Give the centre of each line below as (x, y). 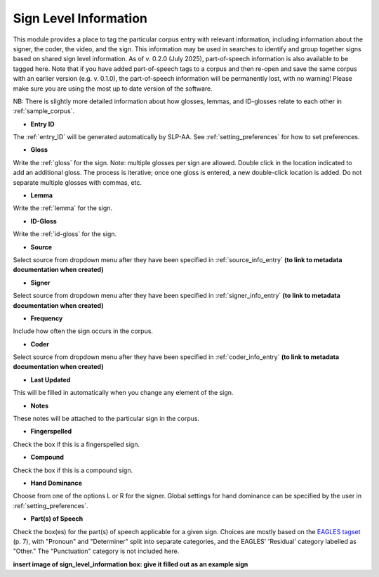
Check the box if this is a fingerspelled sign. (77, 444)
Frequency (47, 318)
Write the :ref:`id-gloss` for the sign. (65, 234)
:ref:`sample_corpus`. (44, 111)
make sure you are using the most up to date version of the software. (113, 89)
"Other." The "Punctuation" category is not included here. (96, 551)
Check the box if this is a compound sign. (73, 470)
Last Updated (51, 380)
